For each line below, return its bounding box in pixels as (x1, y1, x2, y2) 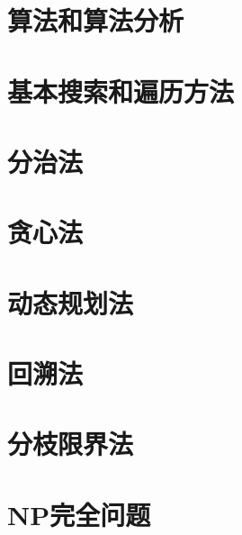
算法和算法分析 (7, 2, 184, 39)
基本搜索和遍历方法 (7, 72, 235, 109)
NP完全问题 (7, 495, 151, 532)
